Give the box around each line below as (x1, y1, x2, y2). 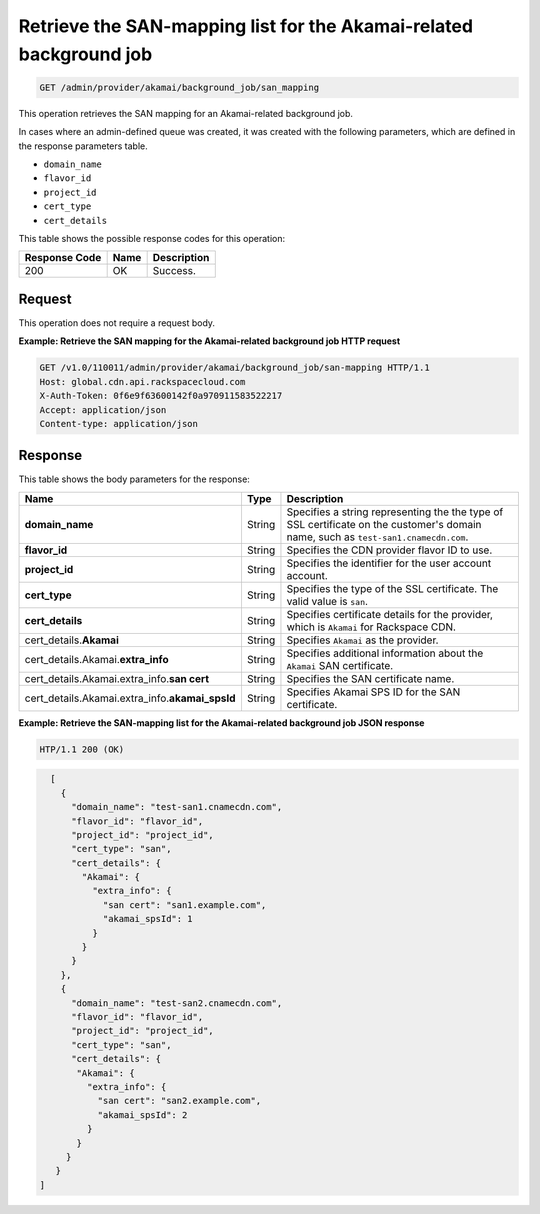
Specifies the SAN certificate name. (286, 671, 455, 685)
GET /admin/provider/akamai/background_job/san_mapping (39, 81, 320, 93)
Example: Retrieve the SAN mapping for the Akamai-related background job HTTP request (18, 335, 401, 347)
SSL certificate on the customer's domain (286, 517, 482, 531)
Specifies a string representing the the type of (286, 505, 504, 519)
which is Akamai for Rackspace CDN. (286, 620, 457, 634)
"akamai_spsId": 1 (102, 913, 194, 925)
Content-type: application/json (39, 418, 199, 429)
